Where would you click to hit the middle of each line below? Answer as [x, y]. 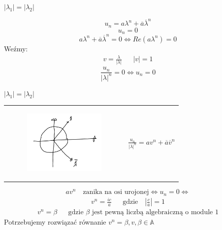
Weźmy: [16, 48]
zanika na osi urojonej [116, 192]
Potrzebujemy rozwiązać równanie [55, 222]
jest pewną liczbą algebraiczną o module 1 [155, 212]
